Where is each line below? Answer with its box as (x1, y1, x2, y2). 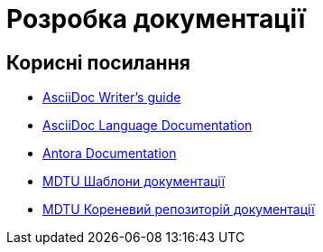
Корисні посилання (6, 51, 190, 74)
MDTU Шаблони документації (42, 173, 226, 190)
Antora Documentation (42, 145, 177, 162)
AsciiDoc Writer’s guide (42, 89, 181, 106)
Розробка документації (6, 4, 306, 34)
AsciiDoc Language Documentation (42, 117, 253, 134)
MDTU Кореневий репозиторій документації (42, 201, 315, 218)
